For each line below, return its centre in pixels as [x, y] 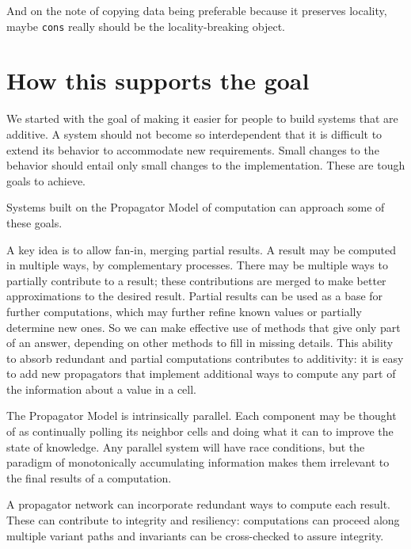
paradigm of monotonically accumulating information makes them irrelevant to [198, 462]
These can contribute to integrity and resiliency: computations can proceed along [203, 520]
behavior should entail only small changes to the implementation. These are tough [206, 165]
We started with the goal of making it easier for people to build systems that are [202, 118]
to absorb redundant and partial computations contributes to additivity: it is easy [205, 358]
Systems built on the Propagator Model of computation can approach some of [196, 207]
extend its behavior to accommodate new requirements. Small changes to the [193, 149]
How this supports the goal [158, 80]
